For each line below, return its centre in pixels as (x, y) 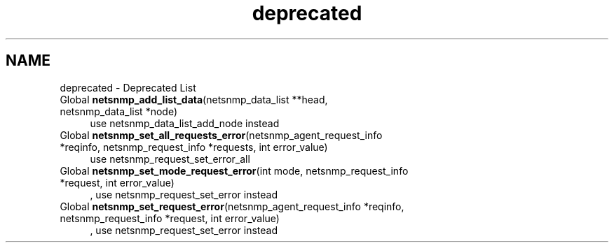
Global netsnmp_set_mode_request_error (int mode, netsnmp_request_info (234, 170)
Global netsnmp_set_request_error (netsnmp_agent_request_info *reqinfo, (232, 206)
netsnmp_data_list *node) (119, 111)
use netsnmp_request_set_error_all (170, 159)
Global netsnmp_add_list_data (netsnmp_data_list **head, (194, 99)
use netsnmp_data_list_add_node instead (185, 123)
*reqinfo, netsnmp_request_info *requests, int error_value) (194, 147)
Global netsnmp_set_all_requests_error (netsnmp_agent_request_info (221, 135)
